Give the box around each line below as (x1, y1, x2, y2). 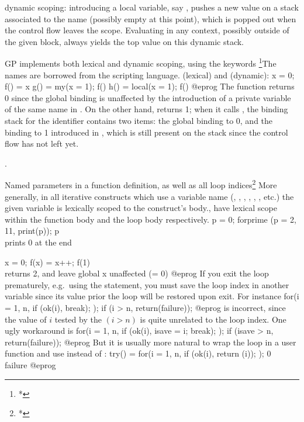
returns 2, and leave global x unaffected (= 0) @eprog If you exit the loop (5, 267, 269, 279)
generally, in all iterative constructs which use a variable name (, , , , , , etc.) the (5, 190, 294, 202)
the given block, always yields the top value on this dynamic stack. (5, 35, 244, 47)
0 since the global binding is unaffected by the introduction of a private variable (5, 91, 291, 103)
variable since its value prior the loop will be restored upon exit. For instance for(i (5, 290, 299, 302)
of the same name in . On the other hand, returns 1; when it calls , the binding (5, 103, 288, 115)
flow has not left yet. (5, 137, 79, 150)
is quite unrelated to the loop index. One (140, 313, 286, 325)
